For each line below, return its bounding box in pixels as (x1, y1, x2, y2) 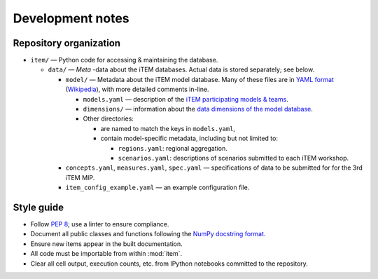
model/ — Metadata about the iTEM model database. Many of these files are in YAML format (65, 75, 334, 83)
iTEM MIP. (65, 173, 95, 182)
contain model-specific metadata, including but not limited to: (100, 134, 278, 143)
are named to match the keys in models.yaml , (100, 124, 236, 132)
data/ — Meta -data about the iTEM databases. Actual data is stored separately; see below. (48, 65, 315, 74)
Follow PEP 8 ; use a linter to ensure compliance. (30, 220, 169, 229)
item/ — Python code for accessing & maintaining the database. (30, 56, 218, 64)
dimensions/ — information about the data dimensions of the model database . (83, 105, 313, 114)
